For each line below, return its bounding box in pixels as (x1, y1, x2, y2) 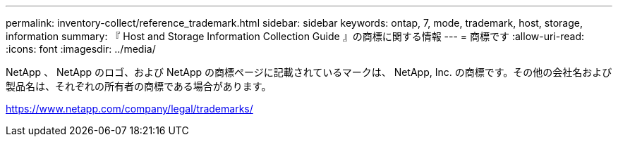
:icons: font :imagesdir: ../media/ (6, 43, 156, 55)
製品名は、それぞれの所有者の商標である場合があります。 (6, 80, 272, 92)
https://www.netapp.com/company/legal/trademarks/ (6, 103, 253, 115)
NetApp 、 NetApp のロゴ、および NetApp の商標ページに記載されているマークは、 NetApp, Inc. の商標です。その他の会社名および (6, 66, 612, 78)
